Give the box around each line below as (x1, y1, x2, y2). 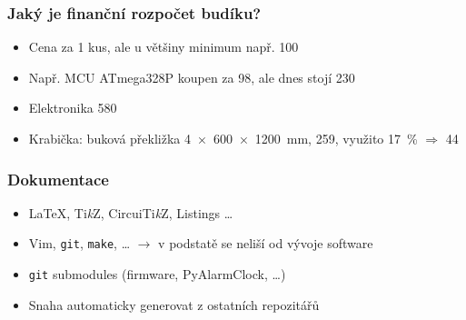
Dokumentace (7, 167, 109, 190)
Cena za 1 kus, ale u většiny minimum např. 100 (28, 37, 299, 56)
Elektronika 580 (28, 98, 117, 117)
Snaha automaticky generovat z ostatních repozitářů (28, 295, 320, 314)
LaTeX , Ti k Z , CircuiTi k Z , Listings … (28, 203, 233, 222)
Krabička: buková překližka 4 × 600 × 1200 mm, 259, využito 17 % (28, 129, 418, 147)
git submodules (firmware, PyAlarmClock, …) (28, 265, 286, 284)
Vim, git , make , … (28, 234, 131, 253)
